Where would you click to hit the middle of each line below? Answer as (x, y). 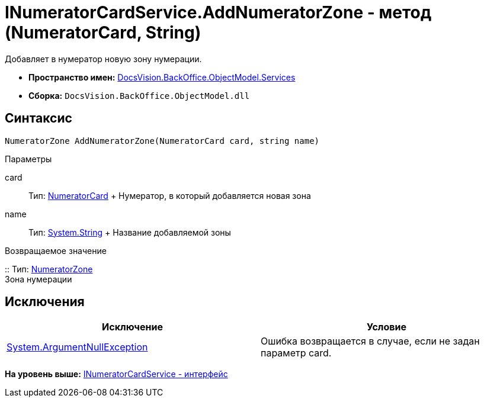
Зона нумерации (39, 279)
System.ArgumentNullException (77, 347)
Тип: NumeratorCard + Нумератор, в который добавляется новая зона (170, 195)
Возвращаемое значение (56, 250)
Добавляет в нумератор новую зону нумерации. (103, 59)
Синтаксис (39, 118)
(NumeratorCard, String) (103, 33)
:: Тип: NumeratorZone (49, 269)
